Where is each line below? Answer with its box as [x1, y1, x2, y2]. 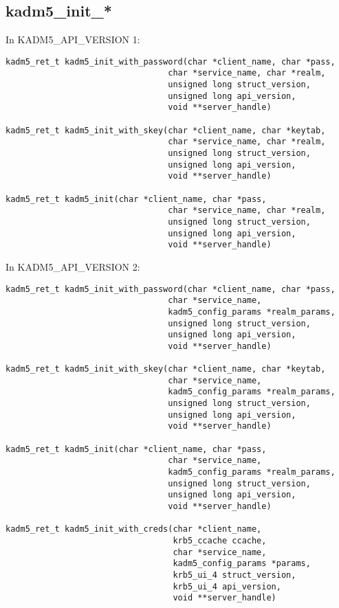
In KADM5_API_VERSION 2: [6, 259, 140, 273]
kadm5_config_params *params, [173, 559, 311, 569]
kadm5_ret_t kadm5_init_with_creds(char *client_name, [6, 524, 262, 534]
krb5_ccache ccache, [173, 535, 267, 545]
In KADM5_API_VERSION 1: [6, 32, 140, 47]
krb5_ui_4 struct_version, [173, 570, 296, 580]
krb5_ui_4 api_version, [173, 581, 281, 592]
